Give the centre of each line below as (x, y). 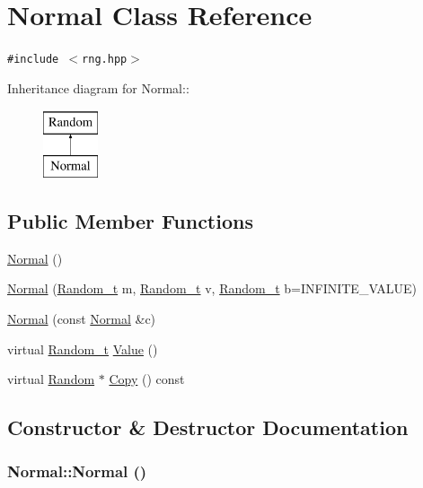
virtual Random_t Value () (83, 349)
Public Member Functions (130, 220)
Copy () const (147, 379)
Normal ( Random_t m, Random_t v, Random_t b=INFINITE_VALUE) (212, 288)
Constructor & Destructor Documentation (208, 427)
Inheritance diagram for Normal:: (98, 87)
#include (33, 60)
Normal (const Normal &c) (82, 318)
